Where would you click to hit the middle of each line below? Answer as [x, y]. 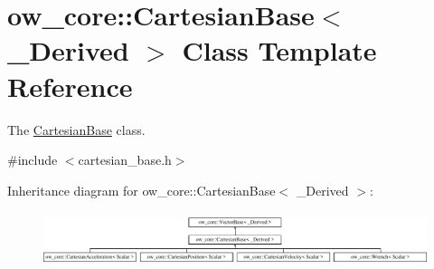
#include [33, 160]
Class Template [279, 50]
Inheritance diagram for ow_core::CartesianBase [142, 190]
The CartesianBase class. [76, 129]
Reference [70, 86]
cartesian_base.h [125, 160]
